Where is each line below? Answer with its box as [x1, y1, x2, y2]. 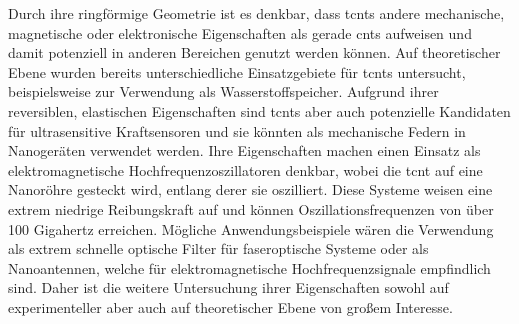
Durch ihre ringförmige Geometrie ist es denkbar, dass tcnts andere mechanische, [8, 3, 505, 23]
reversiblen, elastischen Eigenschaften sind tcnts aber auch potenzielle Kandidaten [8, 100, 511, 121]
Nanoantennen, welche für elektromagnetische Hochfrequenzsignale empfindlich [8, 257, 491, 278]
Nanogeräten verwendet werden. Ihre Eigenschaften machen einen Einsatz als [8, 140, 481, 161]
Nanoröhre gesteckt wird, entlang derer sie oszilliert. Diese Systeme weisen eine [8, 179, 493, 200]
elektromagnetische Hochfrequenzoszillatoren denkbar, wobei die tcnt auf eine [8, 159, 483, 180]
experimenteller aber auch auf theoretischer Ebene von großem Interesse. [8, 296, 453, 317]
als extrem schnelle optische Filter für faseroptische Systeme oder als [8, 238, 429, 259]
